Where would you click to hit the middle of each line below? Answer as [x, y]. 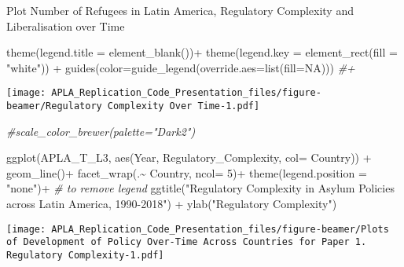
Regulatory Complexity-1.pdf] [85, 255]
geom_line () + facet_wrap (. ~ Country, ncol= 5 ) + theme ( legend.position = [187, 172]
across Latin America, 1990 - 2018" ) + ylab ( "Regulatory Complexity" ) [172, 204]
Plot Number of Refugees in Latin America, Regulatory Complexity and [180, 10]
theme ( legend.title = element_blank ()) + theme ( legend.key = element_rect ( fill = [202, 52]
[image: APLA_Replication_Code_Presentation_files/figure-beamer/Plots [198, 229]
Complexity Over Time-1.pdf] [184, 106]
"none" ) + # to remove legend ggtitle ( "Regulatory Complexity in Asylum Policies [200, 188]
